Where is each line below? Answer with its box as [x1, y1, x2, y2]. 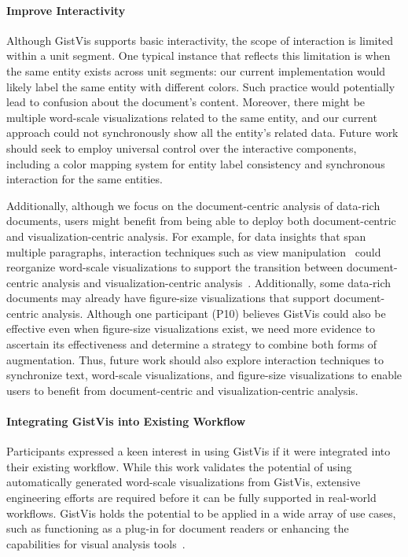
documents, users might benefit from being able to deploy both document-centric [6, 212, 396, 229]
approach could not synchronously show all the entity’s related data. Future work [6, 124, 399, 141]
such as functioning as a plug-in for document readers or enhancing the [6, 520, 349, 537]
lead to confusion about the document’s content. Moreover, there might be [6, 94, 366, 110]
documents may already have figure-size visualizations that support [6, 290, 330, 306]
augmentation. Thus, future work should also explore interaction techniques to [6, 351, 384, 367]
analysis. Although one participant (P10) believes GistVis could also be [42, 304, 386, 321]
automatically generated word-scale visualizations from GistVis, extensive [6, 474, 361, 490]
